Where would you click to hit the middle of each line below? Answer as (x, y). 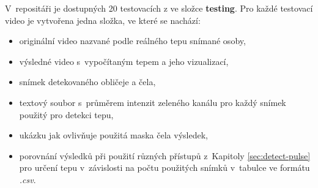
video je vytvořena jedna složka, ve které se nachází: (103, 20)
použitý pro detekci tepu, (66, 114)
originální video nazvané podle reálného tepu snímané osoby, (132, 41)
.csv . (28, 179)
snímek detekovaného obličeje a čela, (87, 82)
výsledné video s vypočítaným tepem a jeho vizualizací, (124, 61)
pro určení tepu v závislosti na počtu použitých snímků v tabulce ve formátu (165, 167)
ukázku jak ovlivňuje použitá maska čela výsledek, (113, 135)
